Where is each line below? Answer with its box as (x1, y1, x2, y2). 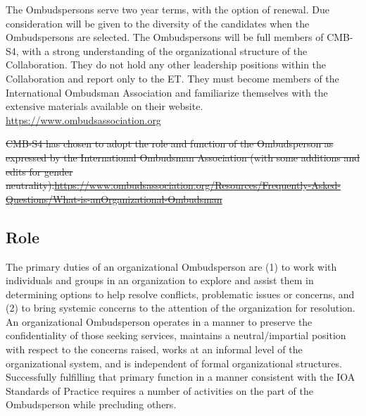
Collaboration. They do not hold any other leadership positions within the (6, 57, 327, 72)
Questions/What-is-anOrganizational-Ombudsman (6, 191, 222, 206)
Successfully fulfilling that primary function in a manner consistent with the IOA (6, 369, 355, 384)
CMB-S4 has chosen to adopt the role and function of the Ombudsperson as (6, 136, 334, 151)
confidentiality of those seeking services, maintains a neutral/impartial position (6, 328, 346, 343)
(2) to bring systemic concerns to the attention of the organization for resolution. (6, 300, 355, 315)
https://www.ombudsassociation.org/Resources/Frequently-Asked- (54, 178, 341, 192)
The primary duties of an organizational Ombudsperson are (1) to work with (6, 259, 337, 274)
